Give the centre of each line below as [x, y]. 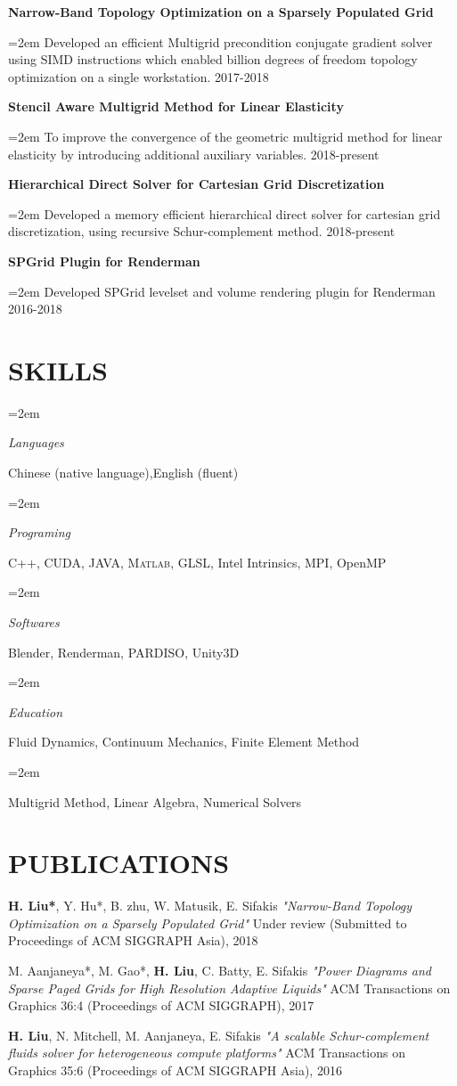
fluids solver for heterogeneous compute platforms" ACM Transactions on [207, 1053]
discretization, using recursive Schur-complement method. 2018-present [202, 231]
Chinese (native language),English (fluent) [123, 473]
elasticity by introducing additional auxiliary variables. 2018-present [194, 154]
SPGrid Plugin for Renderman [104, 261]
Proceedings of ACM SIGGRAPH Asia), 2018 [133, 940]
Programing [39, 532]
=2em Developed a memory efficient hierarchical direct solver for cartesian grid [224, 213]
